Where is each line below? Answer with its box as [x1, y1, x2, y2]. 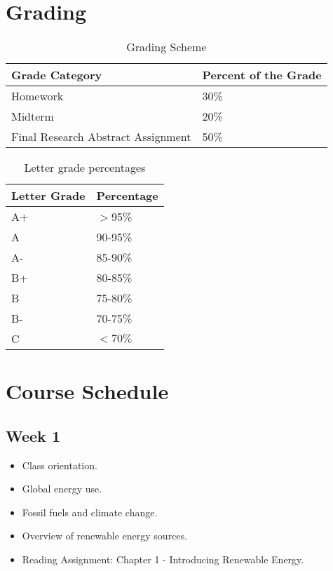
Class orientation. [22, 457, 97, 472]
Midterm [11, 108, 54, 125]
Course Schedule [6, 377, 169, 405]
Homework [11, 88, 64, 105]
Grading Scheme [126, 39, 207, 55]
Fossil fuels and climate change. [22, 504, 158, 519]
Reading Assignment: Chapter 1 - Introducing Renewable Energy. [22, 552, 304, 567]
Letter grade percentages [24, 159, 146, 176]
